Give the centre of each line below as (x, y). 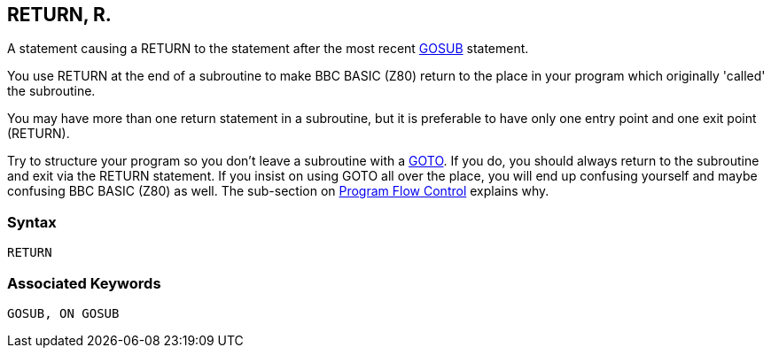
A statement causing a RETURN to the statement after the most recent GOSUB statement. (268, 49)
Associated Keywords (84, 283)
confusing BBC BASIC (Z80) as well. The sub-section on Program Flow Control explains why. (278, 191)
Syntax (32, 222)
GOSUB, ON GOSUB (63, 313)
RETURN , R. (59, 15)
